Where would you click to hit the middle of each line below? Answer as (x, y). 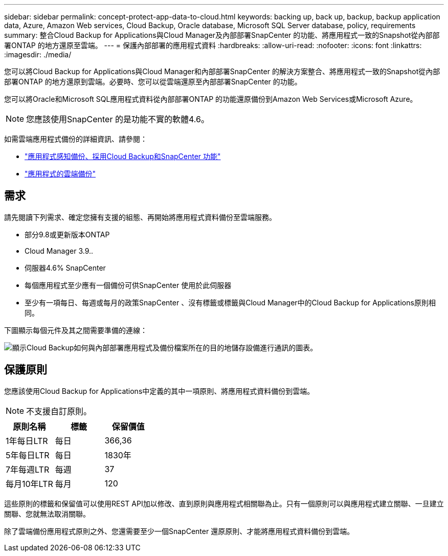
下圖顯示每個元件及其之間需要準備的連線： (76, 330)
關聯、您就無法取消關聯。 (47, 514)
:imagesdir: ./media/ (38, 54)
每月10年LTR (29, 484)
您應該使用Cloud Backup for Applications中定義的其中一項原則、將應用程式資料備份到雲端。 (159, 391)
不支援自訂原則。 (59, 411)
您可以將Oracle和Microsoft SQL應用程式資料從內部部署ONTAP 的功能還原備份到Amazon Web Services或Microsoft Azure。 (211, 99)
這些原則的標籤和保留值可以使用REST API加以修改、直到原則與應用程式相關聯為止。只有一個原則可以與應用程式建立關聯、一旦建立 (224, 503)
